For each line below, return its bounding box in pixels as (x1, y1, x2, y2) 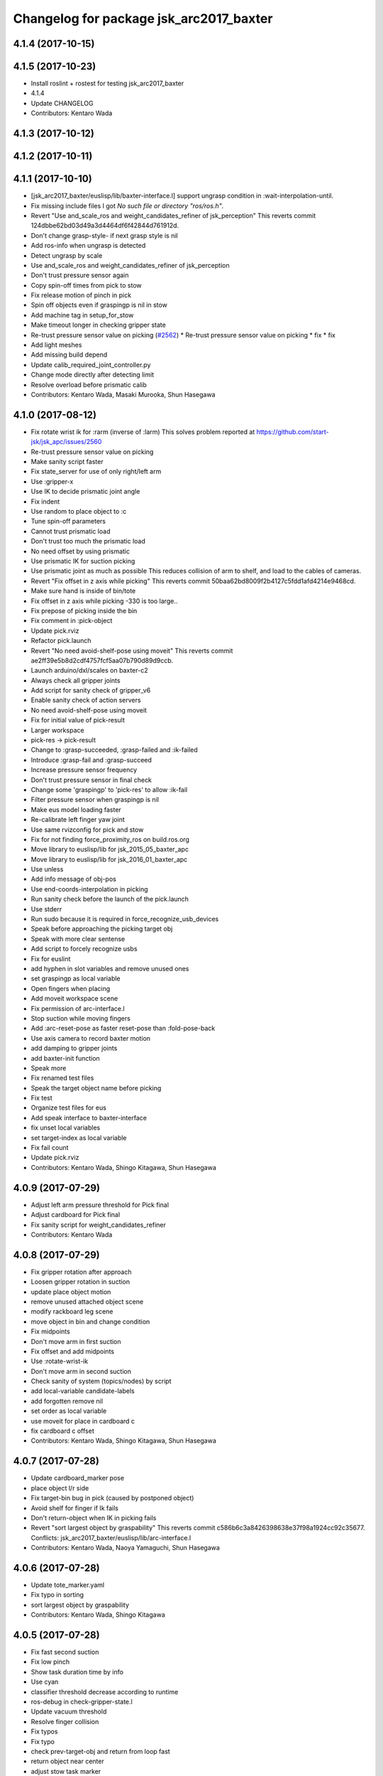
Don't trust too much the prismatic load (30, 537, 145, 546)
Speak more (30, 1063, 67, 1072)
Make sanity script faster (30, 457, 104, 466)
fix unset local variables (30, 1123, 101, 1132)
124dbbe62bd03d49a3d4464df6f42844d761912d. (30, 221, 179, 230)
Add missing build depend (30, 350, 108, 359)
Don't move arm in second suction (30, 1367, 131, 1375)
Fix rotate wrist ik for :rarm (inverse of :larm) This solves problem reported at (30, 427, 255, 436)
